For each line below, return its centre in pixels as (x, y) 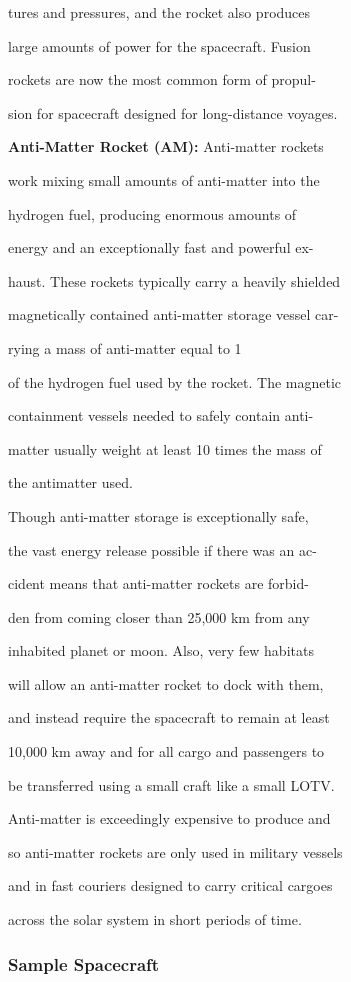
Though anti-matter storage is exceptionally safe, (158, 515)
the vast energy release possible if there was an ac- (162, 549)
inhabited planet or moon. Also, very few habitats (161, 650)
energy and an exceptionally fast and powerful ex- (161, 247)
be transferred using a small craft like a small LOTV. (171, 784)
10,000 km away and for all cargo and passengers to (166, 751)
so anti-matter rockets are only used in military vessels (175, 851)
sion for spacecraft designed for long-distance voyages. (173, 112)
